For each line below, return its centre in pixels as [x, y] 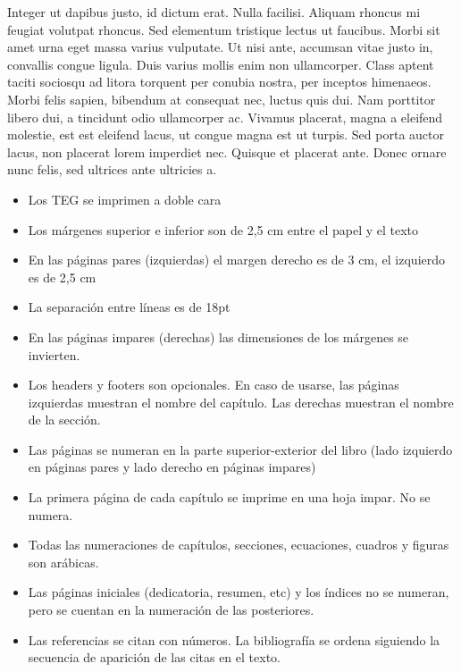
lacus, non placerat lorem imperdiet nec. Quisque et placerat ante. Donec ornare [227, 151]
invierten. [54, 354]
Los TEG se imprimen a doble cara [125, 199]
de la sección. [64, 420]
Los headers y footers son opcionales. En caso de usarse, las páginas [214, 385]
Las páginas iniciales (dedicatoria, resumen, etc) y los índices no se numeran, [239, 592]
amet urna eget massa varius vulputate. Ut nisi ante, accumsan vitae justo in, [220, 47]
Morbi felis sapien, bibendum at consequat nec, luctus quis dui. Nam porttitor [222, 99]
